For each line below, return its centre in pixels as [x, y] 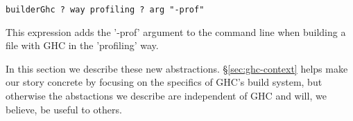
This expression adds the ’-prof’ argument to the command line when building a [176, 31]
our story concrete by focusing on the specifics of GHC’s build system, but [164, 82]
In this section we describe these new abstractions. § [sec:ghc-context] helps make [177, 68]
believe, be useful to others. [64, 109]
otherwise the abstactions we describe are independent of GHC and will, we [166, 96]
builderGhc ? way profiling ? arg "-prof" [105, 10]
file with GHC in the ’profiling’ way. [82, 45]
